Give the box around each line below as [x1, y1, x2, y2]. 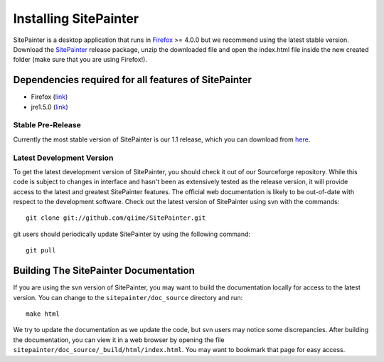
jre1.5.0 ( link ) [31, 102, 68, 111]
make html [26, 309, 60, 318]
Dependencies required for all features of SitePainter [13, 74, 252, 86]
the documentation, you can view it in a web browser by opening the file [13, 335, 225, 344]
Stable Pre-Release [13, 120, 81, 130]
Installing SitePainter [13, 11, 139, 26]
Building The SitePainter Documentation [13, 265, 195, 277]
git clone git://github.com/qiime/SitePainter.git [26, 214, 206, 222]
